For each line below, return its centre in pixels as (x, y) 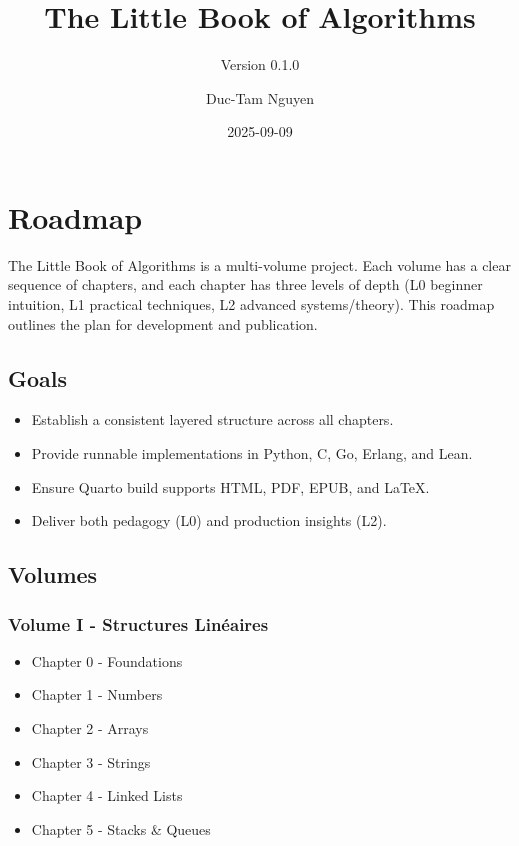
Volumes (53, 574)
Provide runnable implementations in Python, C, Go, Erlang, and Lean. (252, 453)
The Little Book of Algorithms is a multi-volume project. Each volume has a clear (259, 264)
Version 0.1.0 (260, 64)
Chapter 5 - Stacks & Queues (121, 828)
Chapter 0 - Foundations (107, 660)
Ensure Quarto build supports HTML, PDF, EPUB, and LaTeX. (230, 486)
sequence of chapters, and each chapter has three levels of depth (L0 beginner (245, 284)
